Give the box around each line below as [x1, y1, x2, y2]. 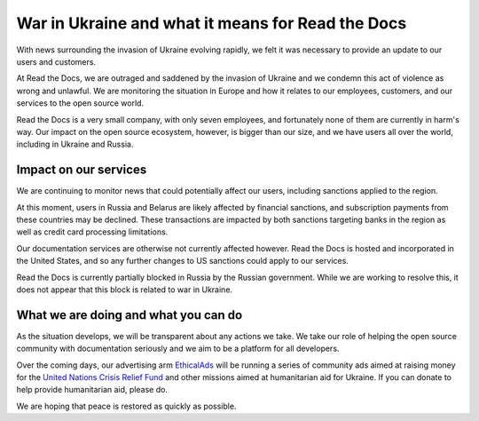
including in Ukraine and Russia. [16, 139, 134, 150]
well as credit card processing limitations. [16, 226, 169, 237]
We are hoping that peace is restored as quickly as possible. [16, 401, 237, 411]
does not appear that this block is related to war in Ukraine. [16, 284, 233, 295]
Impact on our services [16, 163, 147, 178]
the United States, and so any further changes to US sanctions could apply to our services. [16, 256, 349, 266]
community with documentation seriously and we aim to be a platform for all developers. [16, 343, 340, 354]
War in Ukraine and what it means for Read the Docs [16, 13, 407, 33]
